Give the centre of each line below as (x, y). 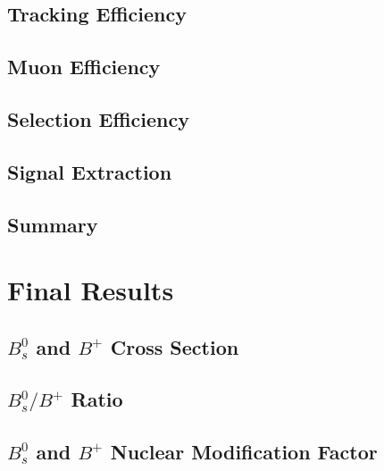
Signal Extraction (90, 171)
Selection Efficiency (98, 118)
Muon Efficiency (84, 67)
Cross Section (175, 346)
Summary (53, 224)
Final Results (91, 290)
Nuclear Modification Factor (244, 452)
